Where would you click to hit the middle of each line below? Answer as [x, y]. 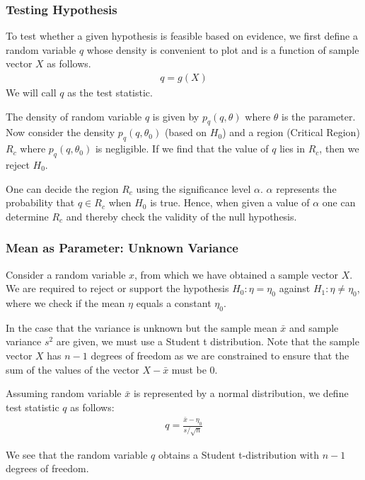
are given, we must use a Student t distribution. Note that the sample [208, 341]
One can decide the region [62, 188]
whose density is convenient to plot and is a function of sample [223, 49]
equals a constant [174, 303]
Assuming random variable [64, 393]
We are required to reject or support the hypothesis [117, 288]
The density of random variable [74, 116]
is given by [176, 116]
